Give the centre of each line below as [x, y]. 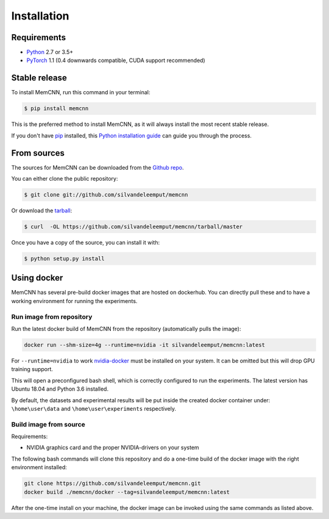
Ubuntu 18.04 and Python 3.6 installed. [60, 389]
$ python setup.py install [64, 258]
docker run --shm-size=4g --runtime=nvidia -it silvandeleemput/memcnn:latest [144, 345]
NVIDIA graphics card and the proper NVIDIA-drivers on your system [113, 448]
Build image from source [48, 424]
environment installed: [39, 467]
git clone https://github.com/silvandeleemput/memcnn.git [112, 483]
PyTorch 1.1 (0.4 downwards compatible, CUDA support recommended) [116, 60]
